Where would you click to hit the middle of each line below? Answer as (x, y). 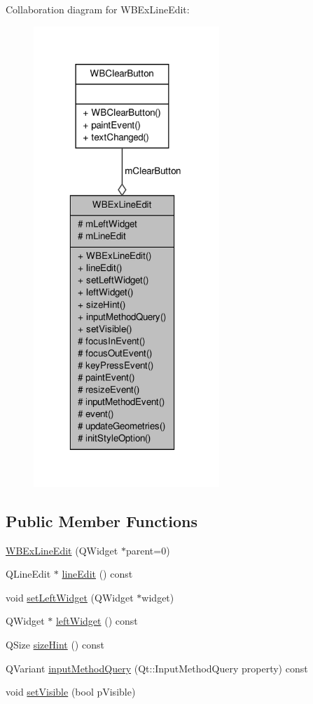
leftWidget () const (97, 621)
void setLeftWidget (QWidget (70, 597)
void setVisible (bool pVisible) (71, 692)
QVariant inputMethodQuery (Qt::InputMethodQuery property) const (157, 668)
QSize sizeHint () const (55, 645)
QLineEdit (28, 574)
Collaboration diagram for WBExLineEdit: (98, 9)
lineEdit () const (97, 574)
